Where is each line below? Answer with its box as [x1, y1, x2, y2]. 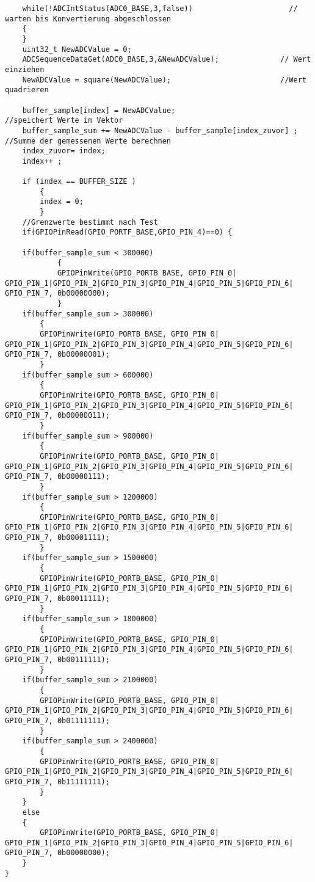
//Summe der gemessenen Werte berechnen [5, 136, 172, 145]
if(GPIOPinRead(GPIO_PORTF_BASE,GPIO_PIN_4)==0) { [22, 228, 233, 237]
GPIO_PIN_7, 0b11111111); [5, 777, 110, 786]
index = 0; [40, 197, 84, 206]
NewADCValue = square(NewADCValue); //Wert [22, 75, 306, 84]
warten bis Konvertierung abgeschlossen [5, 14, 172, 23]
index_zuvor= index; [22, 147, 106, 156]
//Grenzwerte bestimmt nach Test [22, 217, 158, 227]
